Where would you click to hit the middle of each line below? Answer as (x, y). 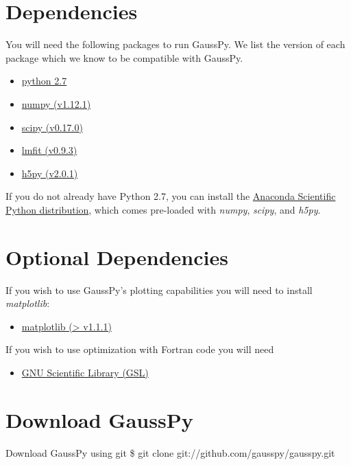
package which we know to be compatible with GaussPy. (124, 57)
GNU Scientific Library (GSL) (85, 372)
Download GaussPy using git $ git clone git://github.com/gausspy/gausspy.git (170, 452)
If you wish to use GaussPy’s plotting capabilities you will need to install (159, 290)
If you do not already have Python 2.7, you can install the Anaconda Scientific (171, 196)
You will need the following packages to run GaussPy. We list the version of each (175, 44)
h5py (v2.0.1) (50, 173)
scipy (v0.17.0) (52, 127)
